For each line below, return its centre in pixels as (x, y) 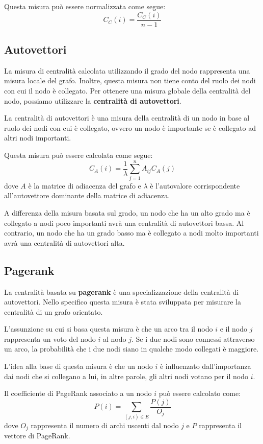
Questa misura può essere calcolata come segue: (78, 155)
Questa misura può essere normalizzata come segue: (85, 6)
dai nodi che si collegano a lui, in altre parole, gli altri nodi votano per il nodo (126, 376)
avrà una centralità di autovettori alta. (64, 242)
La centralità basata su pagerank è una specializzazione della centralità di (122, 291)
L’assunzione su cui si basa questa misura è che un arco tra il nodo (109, 329)
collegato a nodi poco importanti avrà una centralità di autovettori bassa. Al (124, 223)
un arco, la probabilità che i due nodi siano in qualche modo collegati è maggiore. (131, 349)
